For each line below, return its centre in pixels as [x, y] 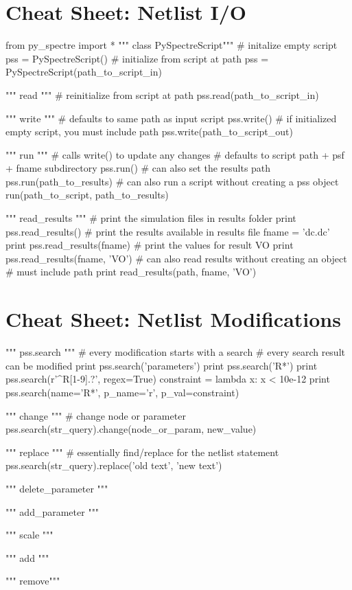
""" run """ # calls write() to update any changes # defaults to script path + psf [175, 154]
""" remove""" [33, 581]
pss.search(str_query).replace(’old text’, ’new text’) [114, 465]
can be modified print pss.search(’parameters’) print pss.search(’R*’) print [162, 365]
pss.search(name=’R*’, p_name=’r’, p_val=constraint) [122, 392]
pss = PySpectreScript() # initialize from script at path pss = [137, 58]
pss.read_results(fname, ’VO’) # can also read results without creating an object [176, 258]
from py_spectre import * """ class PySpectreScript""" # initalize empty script [172, 45]
